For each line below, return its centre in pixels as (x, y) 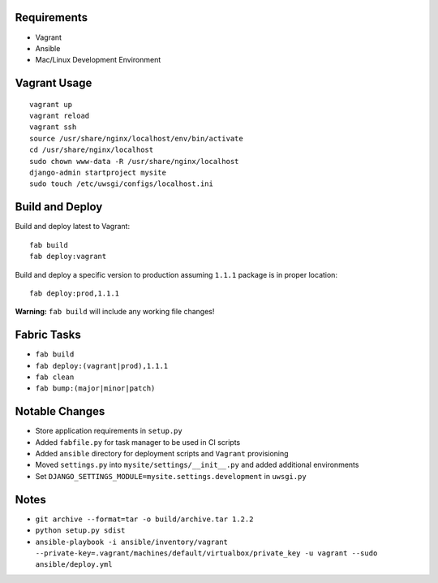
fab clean (55, 377)
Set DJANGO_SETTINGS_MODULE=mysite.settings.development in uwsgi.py (171, 476)
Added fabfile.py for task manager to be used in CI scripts (138, 442)
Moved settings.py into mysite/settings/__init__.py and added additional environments (197, 465)
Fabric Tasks (48, 335)
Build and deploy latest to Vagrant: (72, 227)
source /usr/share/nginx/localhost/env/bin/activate (136, 138)
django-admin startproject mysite (98, 173)
